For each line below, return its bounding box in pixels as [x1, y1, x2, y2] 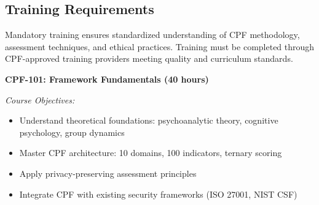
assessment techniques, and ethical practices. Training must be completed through [5, 40, 315, 53]
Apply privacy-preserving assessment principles [19, 166, 197, 179]
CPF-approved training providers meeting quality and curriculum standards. [5, 52, 293, 65]
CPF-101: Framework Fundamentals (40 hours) [5, 72, 209, 85]
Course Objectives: [5, 93, 75, 106]
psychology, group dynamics [19, 125, 125, 138]
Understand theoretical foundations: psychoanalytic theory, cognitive [19, 114, 278, 127]
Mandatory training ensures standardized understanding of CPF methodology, [5, 28, 300, 41]
